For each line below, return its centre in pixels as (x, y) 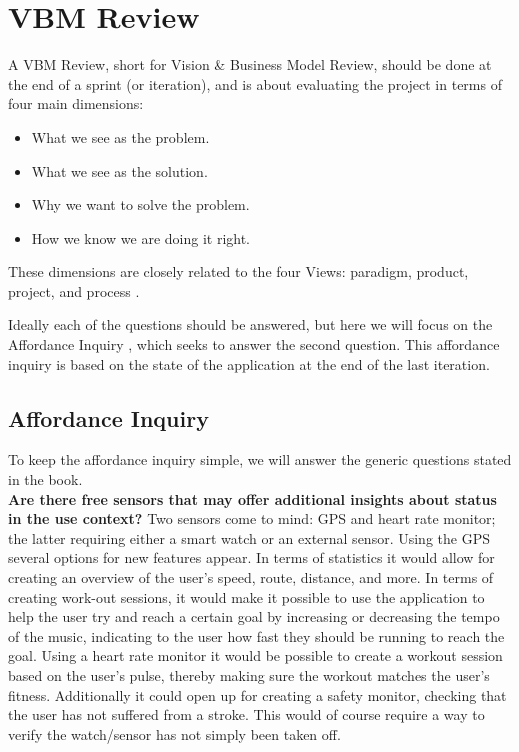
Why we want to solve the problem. (140, 204)
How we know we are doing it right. (141, 237)
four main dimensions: (76, 103)
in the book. (45, 479)
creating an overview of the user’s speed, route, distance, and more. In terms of (251, 577)
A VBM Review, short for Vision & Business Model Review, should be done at (250, 64)
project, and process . (74, 290)
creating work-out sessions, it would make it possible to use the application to (246, 596)
